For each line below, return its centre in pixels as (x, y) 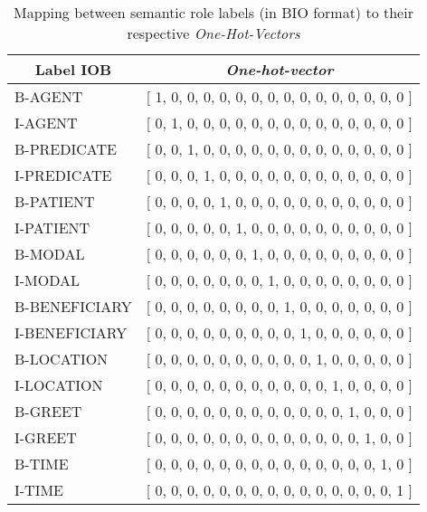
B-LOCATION (62, 359)
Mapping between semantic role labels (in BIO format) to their (213, 12)
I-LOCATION (59, 385)
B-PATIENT (55, 201)
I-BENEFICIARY (71, 332)
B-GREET (48, 411)
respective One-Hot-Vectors (213, 33)
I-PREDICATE (63, 175)
